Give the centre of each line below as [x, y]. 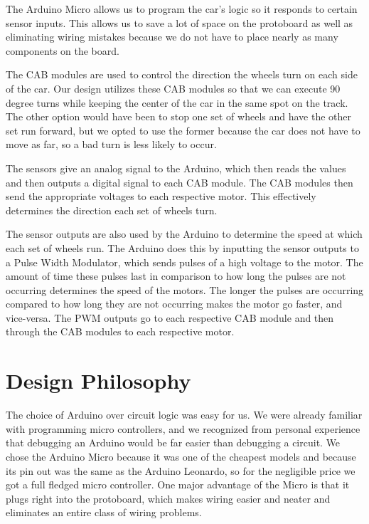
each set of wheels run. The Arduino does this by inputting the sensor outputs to [182, 247]
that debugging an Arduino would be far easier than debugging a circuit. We [173, 442]
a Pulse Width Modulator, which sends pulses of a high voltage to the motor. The [184, 262]
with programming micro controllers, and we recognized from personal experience [183, 428]
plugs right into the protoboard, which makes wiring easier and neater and [168, 498]
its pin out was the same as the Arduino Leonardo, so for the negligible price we [181, 470]
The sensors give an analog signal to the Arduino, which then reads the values [176, 168]
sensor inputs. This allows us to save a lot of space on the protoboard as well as [180, 22]
